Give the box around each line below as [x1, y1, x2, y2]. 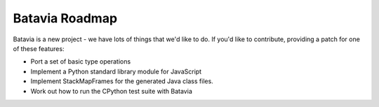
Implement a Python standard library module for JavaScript [30, 67, 202, 76]
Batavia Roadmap [13, 10, 118, 26]
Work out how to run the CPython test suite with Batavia [30, 87, 192, 95]
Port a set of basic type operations [30, 57, 131, 66]
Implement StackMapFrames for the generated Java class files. [30, 77, 213, 85]
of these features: [13, 44, 65, 52]
